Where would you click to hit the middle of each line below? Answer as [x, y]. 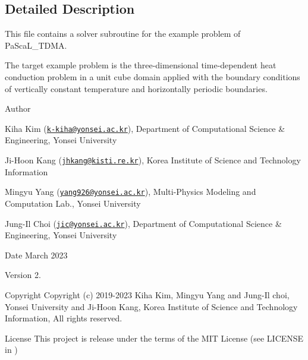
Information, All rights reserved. [64, 318]
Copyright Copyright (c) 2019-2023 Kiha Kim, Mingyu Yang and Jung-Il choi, [147, 294]
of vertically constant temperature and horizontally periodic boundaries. [136, 88]
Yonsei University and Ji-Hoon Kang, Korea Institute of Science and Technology [151, 306]
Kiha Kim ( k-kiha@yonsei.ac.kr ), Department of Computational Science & [145, 128]
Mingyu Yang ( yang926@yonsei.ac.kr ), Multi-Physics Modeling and [131, 192]
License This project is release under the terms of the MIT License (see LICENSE [154, 338]
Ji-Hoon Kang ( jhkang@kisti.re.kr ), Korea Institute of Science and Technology [153, 160]
